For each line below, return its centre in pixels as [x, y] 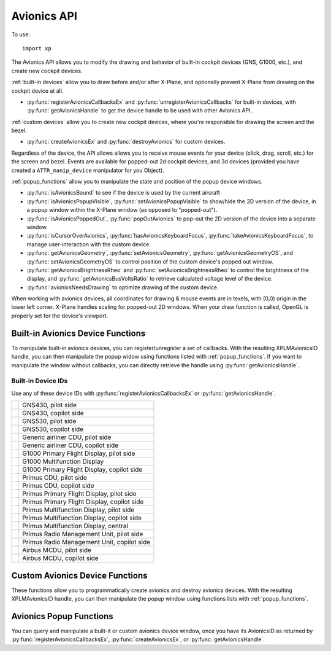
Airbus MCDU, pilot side [57, 550]
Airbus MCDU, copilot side [60, 558]
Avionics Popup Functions [62, 616]
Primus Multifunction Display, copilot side [82, 518]
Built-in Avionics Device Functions [78, 333]
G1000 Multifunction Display [63, 462]
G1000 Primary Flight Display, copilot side [82, 470]
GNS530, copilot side [53, 429]
